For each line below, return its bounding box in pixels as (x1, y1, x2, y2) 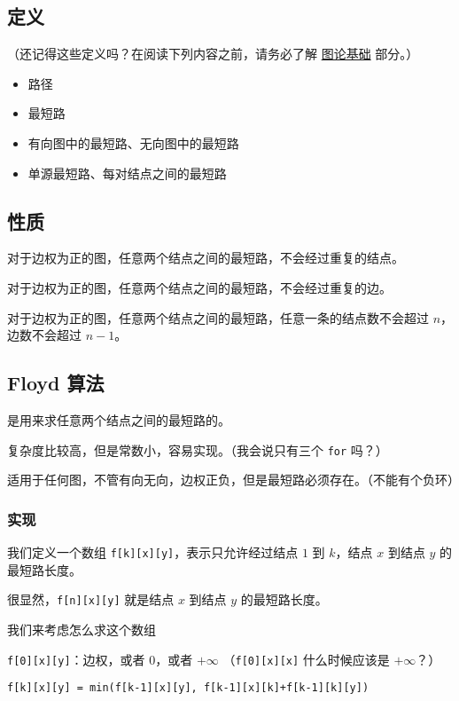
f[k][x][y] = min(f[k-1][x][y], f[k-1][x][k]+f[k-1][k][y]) (7, 681, 370, 695)
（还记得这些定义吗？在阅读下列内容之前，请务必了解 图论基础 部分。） (7, 44, 419, 63)
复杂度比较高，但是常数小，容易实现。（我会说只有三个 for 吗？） (7, 440, 388, 459)
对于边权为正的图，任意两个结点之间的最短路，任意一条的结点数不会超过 (7, 308, 429, 327)
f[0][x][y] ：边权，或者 (7, 650, 145, 668)
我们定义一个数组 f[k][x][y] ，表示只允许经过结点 (7, 543, 299, 562)
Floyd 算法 (7, 369, 105, 397)
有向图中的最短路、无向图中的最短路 (27, 133, 239, 152)
